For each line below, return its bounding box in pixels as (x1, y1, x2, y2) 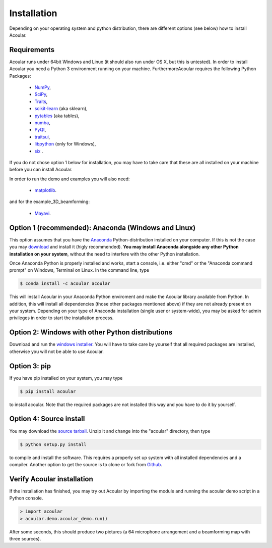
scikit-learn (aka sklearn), (34, 106, 88, 112)
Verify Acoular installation (9, 475, 93, 483)
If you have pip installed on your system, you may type (9, 375, 123, 381)
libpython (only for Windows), (34, 141, 96, 147)
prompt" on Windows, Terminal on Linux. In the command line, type (9, 267, 150, 273)
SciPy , (34, 91, 48, 97)
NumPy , (34, 84, 51, 90)
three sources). (9, 535, 41, 541)
